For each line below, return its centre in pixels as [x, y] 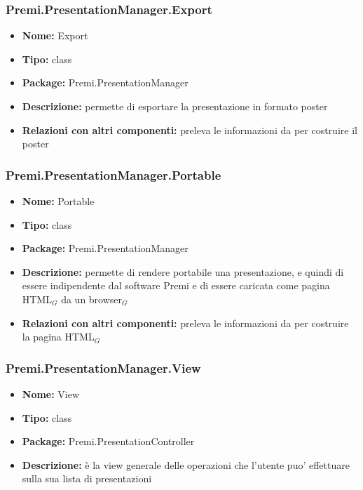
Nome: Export [55, 35]
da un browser [92, 299]
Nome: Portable [58, 201]
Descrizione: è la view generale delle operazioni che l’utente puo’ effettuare [186, 464]
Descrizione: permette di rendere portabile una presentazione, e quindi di [183, 271]
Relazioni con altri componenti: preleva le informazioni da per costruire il [190, 130]
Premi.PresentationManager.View [103, 367]
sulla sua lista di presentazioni [87, 478]
